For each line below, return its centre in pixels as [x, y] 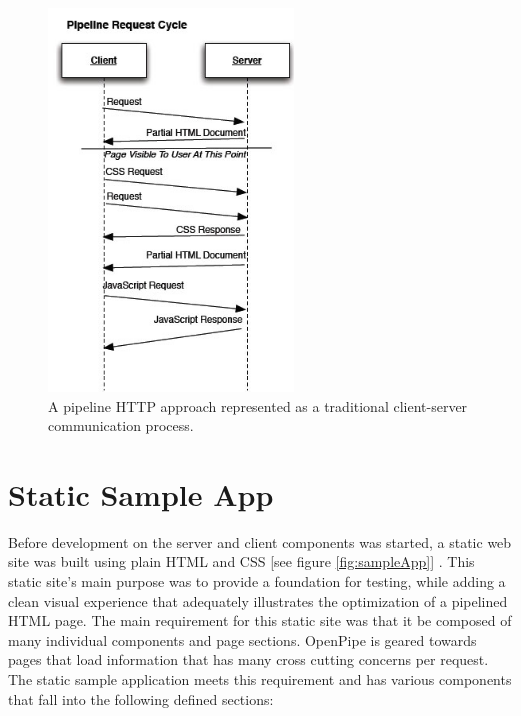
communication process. [121, 425]
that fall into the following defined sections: [141, 698]
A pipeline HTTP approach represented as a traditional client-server [258, 405]
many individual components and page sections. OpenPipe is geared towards [242, 639]
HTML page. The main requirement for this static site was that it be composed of [260, 620]
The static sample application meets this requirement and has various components [260, 679]
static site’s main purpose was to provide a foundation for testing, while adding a [257, 581]
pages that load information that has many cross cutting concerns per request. [248, 659]
